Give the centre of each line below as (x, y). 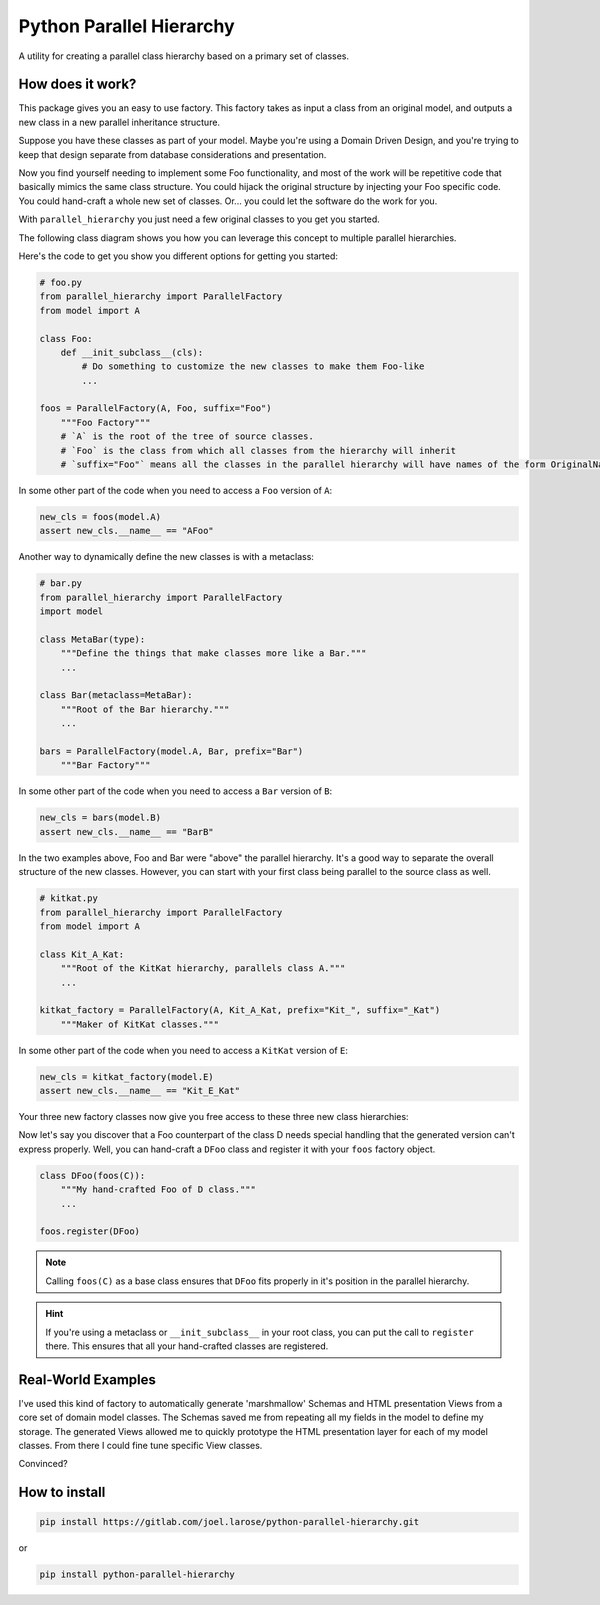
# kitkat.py (69, 898)
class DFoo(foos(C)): (92, 1175)
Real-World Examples (87, 1379)
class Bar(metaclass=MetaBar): (116, 695)
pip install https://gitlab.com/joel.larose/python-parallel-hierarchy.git (229, 1522)
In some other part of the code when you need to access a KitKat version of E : (183, 1050)
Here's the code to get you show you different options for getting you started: (178, 256)
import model (71, 611)
